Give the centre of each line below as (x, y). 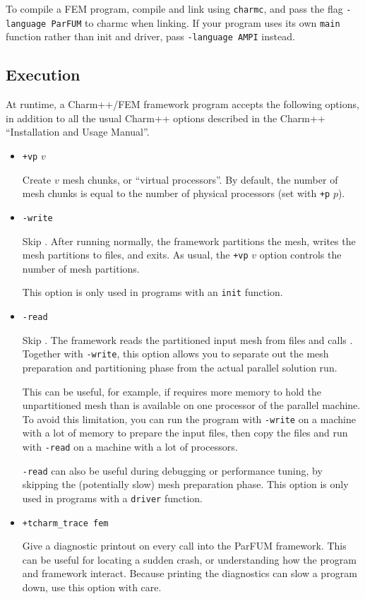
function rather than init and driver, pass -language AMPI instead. (150, 36)
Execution (43, 75)
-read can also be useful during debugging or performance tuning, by (172, 470)
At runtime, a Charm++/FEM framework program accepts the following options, (182, 104)
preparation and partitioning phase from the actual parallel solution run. (180, 367)
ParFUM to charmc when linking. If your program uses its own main (196, 22)
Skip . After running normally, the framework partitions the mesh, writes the (189, 241)
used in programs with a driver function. (112, 498)
